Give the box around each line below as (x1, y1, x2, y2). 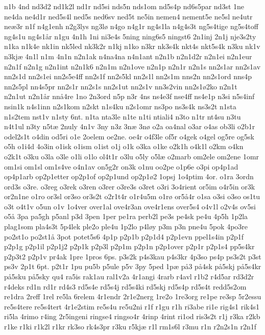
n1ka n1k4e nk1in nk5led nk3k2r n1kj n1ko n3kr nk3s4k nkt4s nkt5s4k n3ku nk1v (4, 41, 260, 52)
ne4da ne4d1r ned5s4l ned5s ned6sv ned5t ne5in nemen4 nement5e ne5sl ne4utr (4, 11, 253, 21)
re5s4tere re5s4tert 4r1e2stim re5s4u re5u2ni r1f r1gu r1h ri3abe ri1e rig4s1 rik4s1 (4, 301, 259, 312)
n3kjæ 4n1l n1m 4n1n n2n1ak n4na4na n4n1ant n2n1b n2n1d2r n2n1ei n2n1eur (4, 51, 252, 61)
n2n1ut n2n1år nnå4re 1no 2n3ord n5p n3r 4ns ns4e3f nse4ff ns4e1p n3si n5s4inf (4, 91, 255, 102)
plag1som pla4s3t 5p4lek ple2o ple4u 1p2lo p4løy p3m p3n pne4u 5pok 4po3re (4, 221, 248, 232)
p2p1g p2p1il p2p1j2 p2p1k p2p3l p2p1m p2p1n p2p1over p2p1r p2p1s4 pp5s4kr (4, 241, 255, 252)
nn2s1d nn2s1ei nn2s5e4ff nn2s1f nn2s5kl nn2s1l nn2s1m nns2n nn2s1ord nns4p (4, 71, 252, 82)
